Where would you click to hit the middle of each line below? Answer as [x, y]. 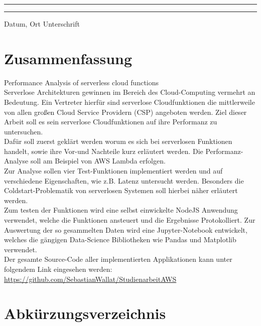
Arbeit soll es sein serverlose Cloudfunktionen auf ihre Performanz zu [111, 122]
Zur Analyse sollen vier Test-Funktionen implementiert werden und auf [113, 171]
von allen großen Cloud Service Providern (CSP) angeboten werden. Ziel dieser [125, 112]
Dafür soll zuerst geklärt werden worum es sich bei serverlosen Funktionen [118, 141]
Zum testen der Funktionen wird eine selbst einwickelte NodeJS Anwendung [121, 210]
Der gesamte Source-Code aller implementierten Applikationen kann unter [118, 259]
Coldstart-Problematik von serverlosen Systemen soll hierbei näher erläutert [121, 190]
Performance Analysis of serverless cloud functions [82, 82]
